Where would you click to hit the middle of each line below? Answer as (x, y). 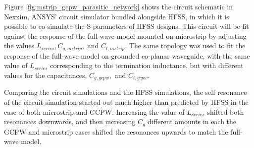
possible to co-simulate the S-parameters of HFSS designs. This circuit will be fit (127, 26)
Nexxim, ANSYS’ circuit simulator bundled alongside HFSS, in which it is (117, 16)
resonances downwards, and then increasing (70, 121)
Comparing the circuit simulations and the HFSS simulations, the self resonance (126, 92)
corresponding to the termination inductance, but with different (147, 65)
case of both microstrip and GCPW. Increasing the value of (94, 111)
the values (19, 45)
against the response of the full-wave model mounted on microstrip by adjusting (125, 36)
